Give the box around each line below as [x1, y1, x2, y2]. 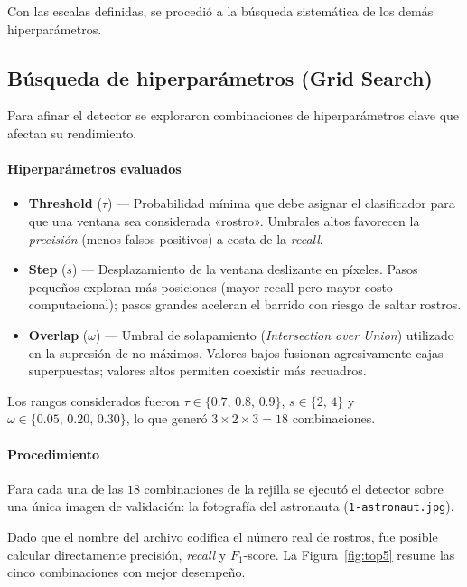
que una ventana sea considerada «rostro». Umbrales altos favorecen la [28, 211, 420, 230]
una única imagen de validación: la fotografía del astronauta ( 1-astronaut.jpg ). [7, 497, 454, 516]
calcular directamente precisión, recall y [7, 544, 227, 563]
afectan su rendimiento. [7, 123, 137, 142]
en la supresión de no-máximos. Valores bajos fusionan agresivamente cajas [28, 343, 444, 362]
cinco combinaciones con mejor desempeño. [7, 563, 246, 582]
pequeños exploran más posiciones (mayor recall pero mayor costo [28, 277, 393, 296]
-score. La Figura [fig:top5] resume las [243, 544, 455, 563]
